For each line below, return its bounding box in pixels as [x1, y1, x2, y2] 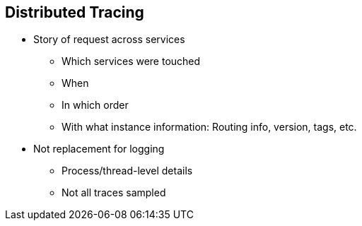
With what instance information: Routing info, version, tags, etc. [62, 121, 357, 133]
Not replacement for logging [33, 143, 165, 155]
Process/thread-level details [62, 165, 193, 177]
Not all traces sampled [62, 186, 166, 199]
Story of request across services [33, 33, 185, 46]
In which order [62, 99, 129, 112]
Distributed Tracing [5, 4, 144, 21]
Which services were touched [62, 55, 201, 68]
